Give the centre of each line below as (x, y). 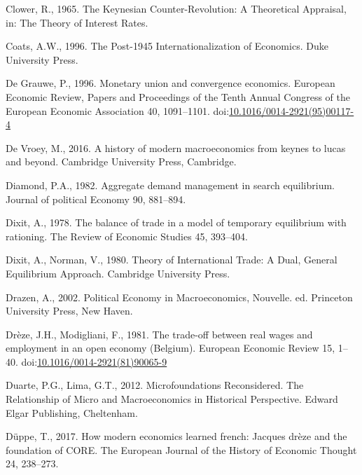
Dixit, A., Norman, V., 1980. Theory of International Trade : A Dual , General (172, 260)
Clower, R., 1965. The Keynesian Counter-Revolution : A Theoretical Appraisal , (176, 8)
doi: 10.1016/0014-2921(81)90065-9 (94, 361)
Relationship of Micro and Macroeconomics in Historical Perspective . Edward (172, 399)
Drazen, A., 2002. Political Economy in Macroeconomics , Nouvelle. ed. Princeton (179, 297)
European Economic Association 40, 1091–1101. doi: (118, 110)
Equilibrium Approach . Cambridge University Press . (118, 273)
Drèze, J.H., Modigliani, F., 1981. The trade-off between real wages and (159, 334)
